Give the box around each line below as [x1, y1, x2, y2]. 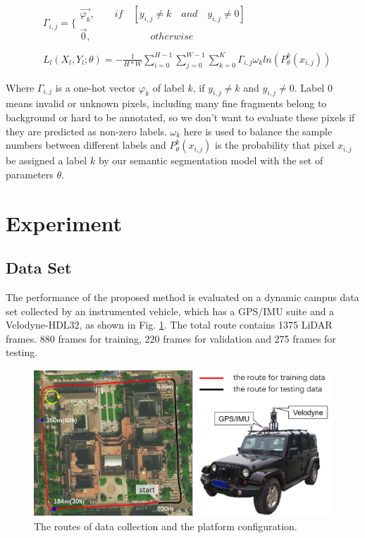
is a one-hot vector [55, 80, 136, 94]
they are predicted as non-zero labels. [6, 123, 167, 138]
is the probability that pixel [215, 137, 335, 152]
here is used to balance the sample [183, 123, 333, 138]
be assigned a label [6, 153, 87, 168]
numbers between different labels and [6, 137, 166, 152]
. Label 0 [294, 80, 333, 94]
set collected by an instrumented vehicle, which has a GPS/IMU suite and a [6, 303, 335, 318]
